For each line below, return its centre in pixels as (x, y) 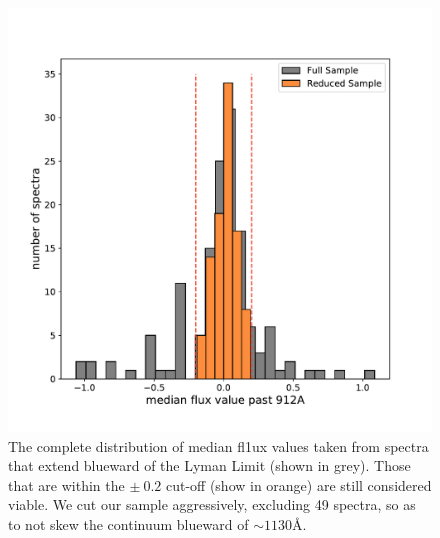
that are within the (66, 484)
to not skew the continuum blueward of (128, 523)
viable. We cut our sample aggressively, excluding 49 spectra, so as (212, 504)
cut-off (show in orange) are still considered (298, 484)
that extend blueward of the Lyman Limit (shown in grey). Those (209, 465)
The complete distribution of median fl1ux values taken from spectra (218, 445)
